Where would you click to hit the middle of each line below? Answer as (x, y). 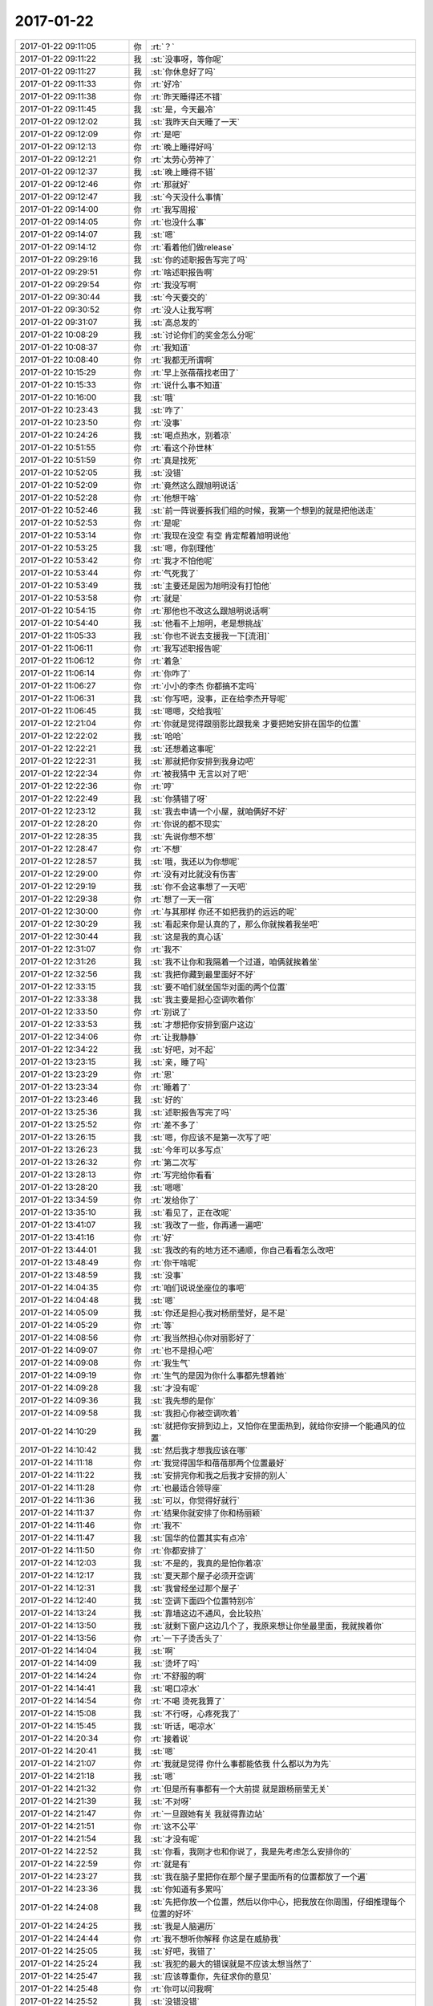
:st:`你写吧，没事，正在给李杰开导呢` (219, 698)
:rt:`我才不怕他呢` (183, 560)
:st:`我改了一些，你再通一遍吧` (207, 1225)
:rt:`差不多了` (175, 1125)
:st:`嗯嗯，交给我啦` (187, 711)
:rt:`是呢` (167, 523)
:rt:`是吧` (167, 134)
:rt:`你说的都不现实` (187, 824)
